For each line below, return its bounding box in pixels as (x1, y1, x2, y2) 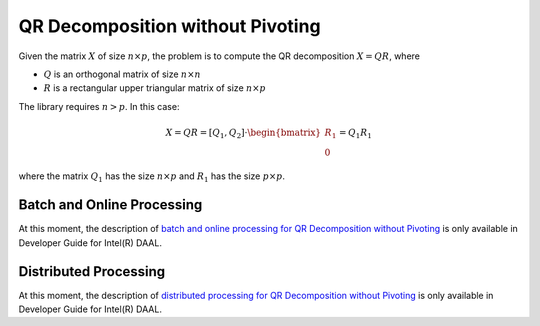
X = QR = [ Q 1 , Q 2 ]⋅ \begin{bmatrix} (165, 126, 322, 140)
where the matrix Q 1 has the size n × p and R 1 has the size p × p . (18, 170, 285, 185)
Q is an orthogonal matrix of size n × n (43, 68, 201, 80)
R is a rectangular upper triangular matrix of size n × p (43, 82, 267, 94)
